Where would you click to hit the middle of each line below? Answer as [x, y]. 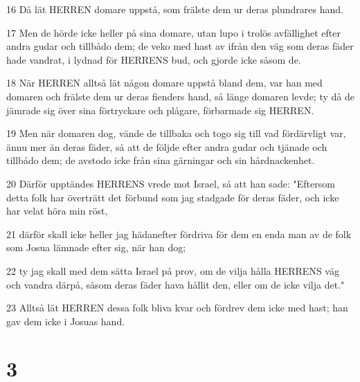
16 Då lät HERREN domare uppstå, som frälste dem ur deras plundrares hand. [175, 9]
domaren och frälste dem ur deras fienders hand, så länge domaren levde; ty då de [180, 96]
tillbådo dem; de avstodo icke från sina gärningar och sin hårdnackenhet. [161, 160]
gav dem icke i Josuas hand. [66, 321]
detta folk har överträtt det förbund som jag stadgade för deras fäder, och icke [173, 197]
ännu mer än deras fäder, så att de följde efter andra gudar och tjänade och [167, 146]
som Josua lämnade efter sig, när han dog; [96, 247]
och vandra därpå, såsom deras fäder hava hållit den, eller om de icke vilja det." [175, 284]
